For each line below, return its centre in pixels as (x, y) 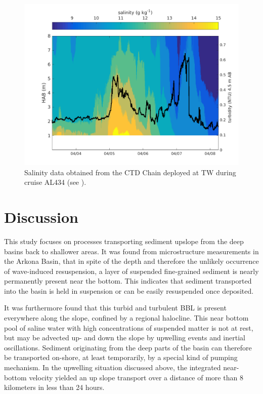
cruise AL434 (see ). (55, 182)
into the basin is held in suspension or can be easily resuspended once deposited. (129, 290)
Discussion (41, 216)
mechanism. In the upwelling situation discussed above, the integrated (113, 367)
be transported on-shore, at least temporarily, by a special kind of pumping (121, 357)
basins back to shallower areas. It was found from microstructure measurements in (131, 251)
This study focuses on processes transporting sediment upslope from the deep (124, 241)
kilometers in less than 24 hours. (54, 387)
